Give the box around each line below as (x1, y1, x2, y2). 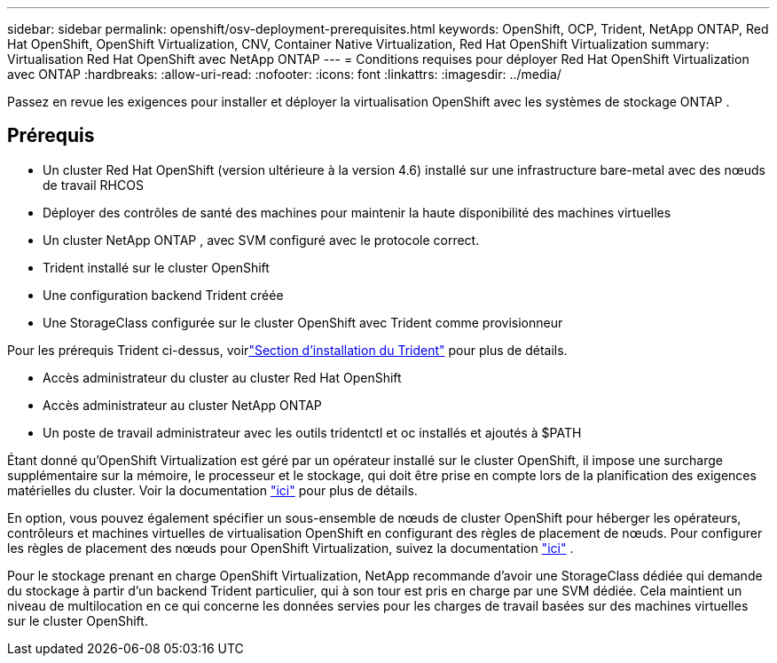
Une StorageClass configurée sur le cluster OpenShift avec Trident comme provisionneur (43, 314, 563, 330)
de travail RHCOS (43, 177, 144, 193)
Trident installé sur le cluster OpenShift (43, 259, 270, 275)
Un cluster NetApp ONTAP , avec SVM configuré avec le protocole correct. (43, 232, 480, 248)
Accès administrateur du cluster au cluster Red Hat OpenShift (43, 369, 402, 385)
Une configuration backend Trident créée (43, 287, 284, 303)
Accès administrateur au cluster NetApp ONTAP (43, 397, 322, 413)
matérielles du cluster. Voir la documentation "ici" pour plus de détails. (7, 482, 418, 498)
